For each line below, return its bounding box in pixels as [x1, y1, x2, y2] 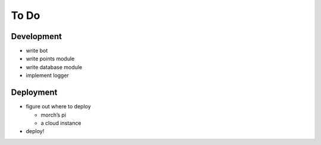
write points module [26, 55, 75, 62]
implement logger [26, 72, 70, 79]
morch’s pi [40, 111, 67, 118]
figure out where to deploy [26, 103, 92, 110]
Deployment [11, 88, 58, 98]
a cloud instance [40, 119, 81, 127]
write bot [26, 47, 48, 54]
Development [11, 31, 62, 41]
